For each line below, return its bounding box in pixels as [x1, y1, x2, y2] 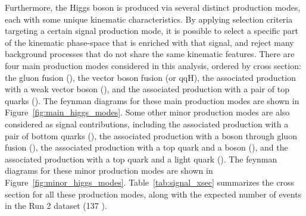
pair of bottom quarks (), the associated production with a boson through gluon [5, 129, 297, 142]
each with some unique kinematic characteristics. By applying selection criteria [5, 12, 293, 25]
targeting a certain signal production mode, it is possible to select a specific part [5, 24, 298, 37]
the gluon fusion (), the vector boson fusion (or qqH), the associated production [5, 71, 296, 83]
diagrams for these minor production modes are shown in [5, 164, 213, 177]
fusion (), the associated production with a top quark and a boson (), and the [5, 141, 288, 154]
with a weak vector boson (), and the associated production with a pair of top [5, 83, 289, 95]
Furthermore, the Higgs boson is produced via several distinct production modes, [5, 1, 301, 13]
